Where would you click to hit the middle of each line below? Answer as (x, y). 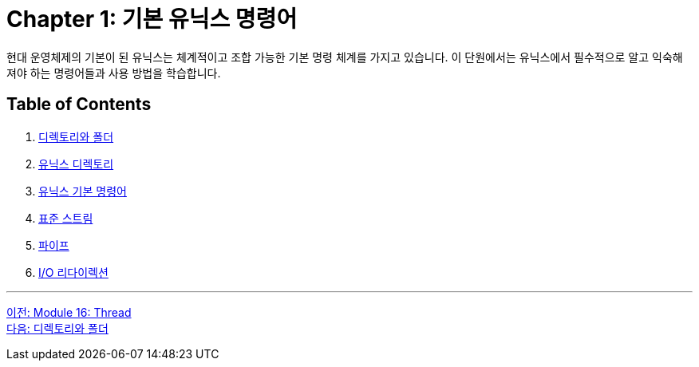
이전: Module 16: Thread (69, 312)
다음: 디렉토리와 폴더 (57, 328)
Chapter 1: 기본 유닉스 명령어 (152, 19)
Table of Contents (79, 105)
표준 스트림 (66, 218)
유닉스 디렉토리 (76, 164)
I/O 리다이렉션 (73, 272)
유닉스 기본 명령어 (83, 191)
